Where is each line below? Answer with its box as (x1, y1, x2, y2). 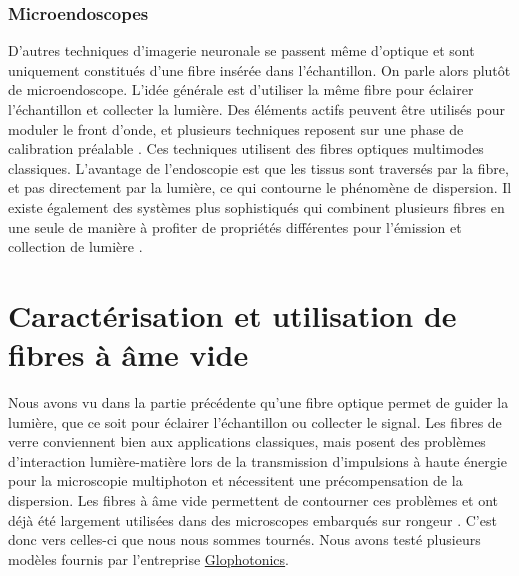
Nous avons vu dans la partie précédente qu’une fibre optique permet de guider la (8, 392, 509, 413)
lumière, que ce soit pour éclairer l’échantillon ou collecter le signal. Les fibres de (8, 411, 502, 432)
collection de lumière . (8, 236, 143, 257)
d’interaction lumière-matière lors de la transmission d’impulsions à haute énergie (8, 450, 507, 471)
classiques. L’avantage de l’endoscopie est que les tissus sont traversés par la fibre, (8, 157, 509, 178)
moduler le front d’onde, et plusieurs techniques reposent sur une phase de (8, 118, 464, 139)
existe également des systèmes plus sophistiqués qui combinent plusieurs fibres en (8, 196, 505, 217)
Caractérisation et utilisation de (8, 294, 457, 335)
